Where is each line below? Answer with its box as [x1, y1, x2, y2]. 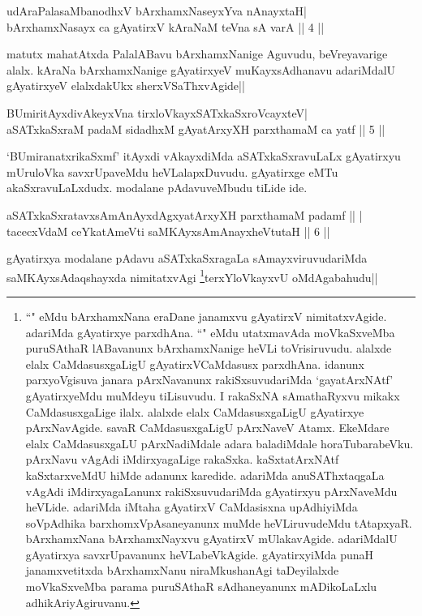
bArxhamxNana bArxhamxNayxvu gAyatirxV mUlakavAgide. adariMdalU [25, 530, 398, 547]
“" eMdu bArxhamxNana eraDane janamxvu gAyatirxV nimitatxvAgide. [25, 307, 387, 324]
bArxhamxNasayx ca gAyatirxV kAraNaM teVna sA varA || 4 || [6, 18, 325, 35]
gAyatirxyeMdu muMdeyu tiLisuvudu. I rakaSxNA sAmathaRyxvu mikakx [25, 387, 400, 404]
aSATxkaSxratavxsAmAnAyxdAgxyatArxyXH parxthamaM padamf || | [6, 206, 363, 223]
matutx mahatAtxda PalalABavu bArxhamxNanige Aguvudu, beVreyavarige [6, 45, 388, 62]
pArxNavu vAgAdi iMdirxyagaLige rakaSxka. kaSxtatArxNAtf [25, 451, 339, 468]
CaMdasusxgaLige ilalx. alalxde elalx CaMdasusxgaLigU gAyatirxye [25, 403, 364, 420]
